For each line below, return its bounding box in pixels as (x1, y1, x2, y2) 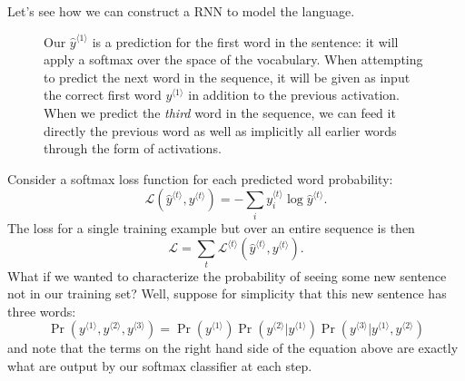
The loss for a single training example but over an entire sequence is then (7, 218, 415, 237)
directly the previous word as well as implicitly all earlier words (44, 121, 397, 140)
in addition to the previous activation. (188, 85, 400, 104)
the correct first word (44, 85, 162, 104)
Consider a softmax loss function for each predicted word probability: (7, 169, 393, 188)
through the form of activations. (44, 139, 222, 158)
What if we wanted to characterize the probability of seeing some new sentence (7, 266, 447, 285)
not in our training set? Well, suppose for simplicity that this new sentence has (7, 284, 447, 303)
